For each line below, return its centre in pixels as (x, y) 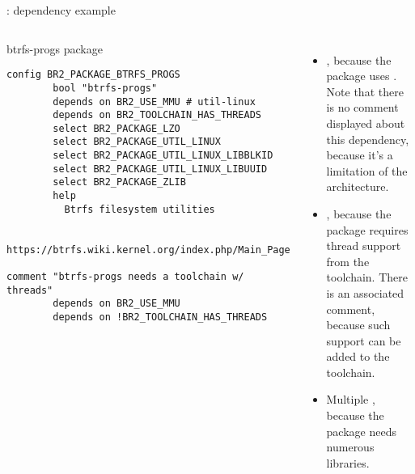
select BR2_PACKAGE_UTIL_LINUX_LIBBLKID (163, 156)
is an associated (365, 292)
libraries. (348, 462)
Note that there (365, 91)
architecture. (358, 186)
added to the (358, 356)
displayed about (366, 123)
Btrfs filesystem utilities (140, 209)
